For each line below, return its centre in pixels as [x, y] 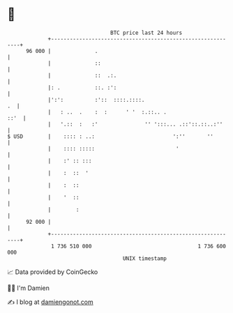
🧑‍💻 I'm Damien [29, 288]
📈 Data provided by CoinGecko [53, 272]
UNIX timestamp [145, 258]
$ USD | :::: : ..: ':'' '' [111, 136]
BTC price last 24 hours [146, 33]
